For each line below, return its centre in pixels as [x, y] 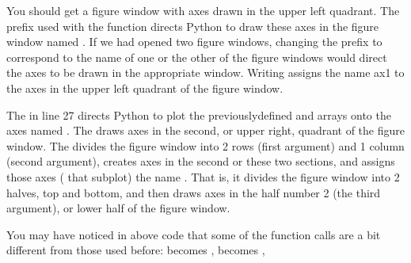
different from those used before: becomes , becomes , [136, 250]
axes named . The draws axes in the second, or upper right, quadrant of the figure [205, 130]
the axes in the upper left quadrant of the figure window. [145, 88]
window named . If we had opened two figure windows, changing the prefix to [194, 42]
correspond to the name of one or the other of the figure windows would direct [197, 57]
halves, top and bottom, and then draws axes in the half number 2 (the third [194, 192]
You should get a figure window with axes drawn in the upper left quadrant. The [203, 10]
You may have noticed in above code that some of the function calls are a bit [194, 234]
